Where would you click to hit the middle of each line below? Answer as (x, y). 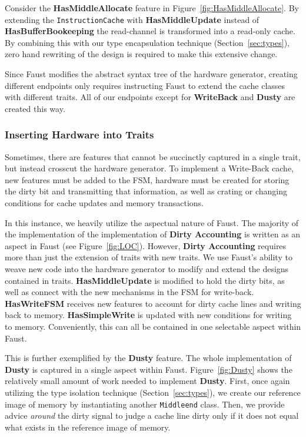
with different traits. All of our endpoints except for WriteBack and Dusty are (150, 97)
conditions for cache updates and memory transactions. (104, 203)
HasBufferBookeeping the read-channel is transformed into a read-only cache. (150, 31)
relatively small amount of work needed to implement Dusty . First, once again (147, 381)
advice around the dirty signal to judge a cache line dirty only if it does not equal (152, 416)
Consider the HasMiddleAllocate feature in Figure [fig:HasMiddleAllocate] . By (152, 8)
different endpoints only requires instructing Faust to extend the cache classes (145, 85)
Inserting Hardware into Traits (79, 135)
